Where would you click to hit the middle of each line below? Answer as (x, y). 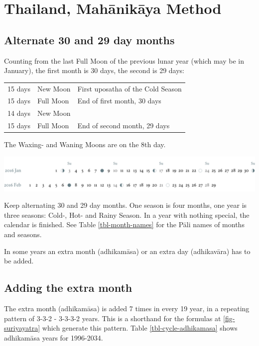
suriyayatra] (22, 328)
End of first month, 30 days (119, 101)
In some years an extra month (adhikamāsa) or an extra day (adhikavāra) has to (127, 251)
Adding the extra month (68, 288)
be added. (19, 261)
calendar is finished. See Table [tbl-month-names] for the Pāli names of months (124, 224)
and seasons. (23, 234)
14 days (19, 113)
